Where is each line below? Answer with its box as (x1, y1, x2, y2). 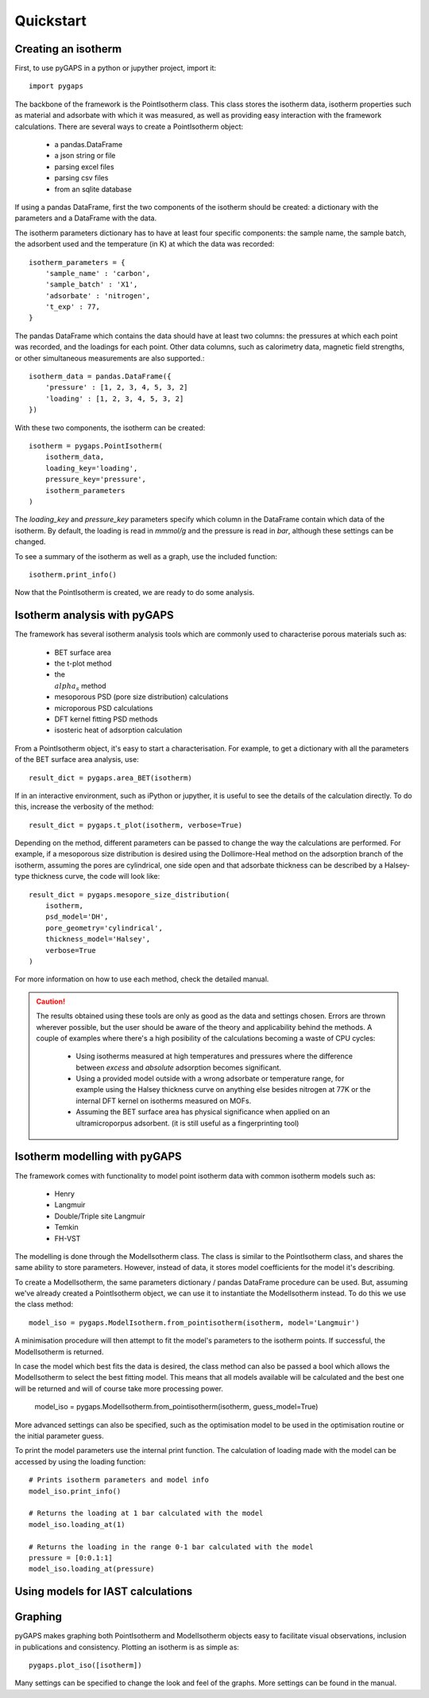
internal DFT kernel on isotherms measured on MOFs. (75, 1096, 252, 1105)
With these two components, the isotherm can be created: (14, 422, 206, 433)
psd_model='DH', (44, 912, 109, 922)
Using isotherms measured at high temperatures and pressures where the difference (75, 1051, 354, 1061)
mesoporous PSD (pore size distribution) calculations (54, 692, 229, 701)
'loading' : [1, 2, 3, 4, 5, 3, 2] (44, 394, 184, 403)
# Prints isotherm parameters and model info (29, 1475, 210, 1485)
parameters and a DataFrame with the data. (14, 213, 157, 223)
